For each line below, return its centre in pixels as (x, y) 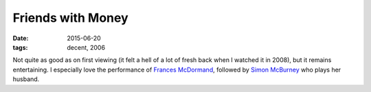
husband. (26, 79)
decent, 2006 (86, 47)
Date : (21, 38)
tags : (20, 47)
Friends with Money (70, 18)
